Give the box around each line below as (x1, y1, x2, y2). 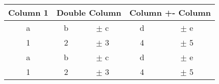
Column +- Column (129, 7, 211, 18)
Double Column (56, 7, 121, 18)
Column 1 (8, 7, 48, 18)
